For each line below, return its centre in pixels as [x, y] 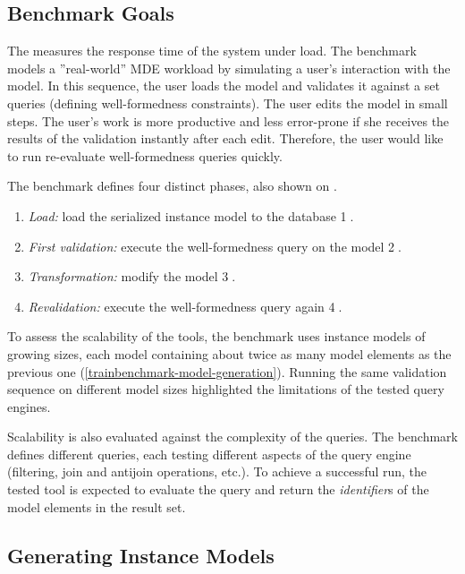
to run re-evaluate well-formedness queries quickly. [145, 155]
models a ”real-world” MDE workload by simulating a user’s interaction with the [229, 68]
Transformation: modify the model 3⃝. [132, 276]
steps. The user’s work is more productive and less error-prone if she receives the [228, 120]
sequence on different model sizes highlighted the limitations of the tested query [226, 389]
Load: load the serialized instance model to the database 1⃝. [191, 215]
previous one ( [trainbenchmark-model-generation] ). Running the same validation [227, 371]
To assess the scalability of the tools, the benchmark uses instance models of [216, 336]
